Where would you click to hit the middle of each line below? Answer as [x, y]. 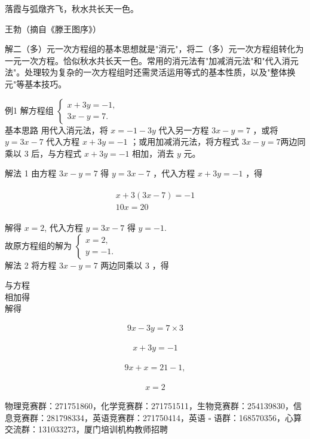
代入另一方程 [184, 129]
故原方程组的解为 [38, 245]
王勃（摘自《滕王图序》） [53, 28]
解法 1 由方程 [31, 173]
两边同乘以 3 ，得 [135, 265]
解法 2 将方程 [31, 265]
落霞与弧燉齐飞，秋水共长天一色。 [72, 8]
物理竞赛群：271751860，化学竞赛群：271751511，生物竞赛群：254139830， [149, 406]
